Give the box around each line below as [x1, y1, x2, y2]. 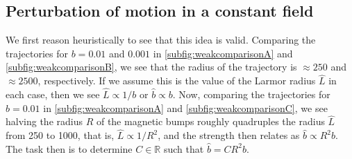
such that [163, 141, 204, 156]
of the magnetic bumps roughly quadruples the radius [96, 114, 325, 129]
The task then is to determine [6, 141, 133, 156]
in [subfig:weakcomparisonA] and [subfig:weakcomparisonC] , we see [43, 100, 328, 115]
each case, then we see [6, 87, 100, 102]
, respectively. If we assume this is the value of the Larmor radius [37, 73, 316, 88]
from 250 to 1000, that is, [6, 128, 115, 142]
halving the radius [6, 114, 83, 129]
